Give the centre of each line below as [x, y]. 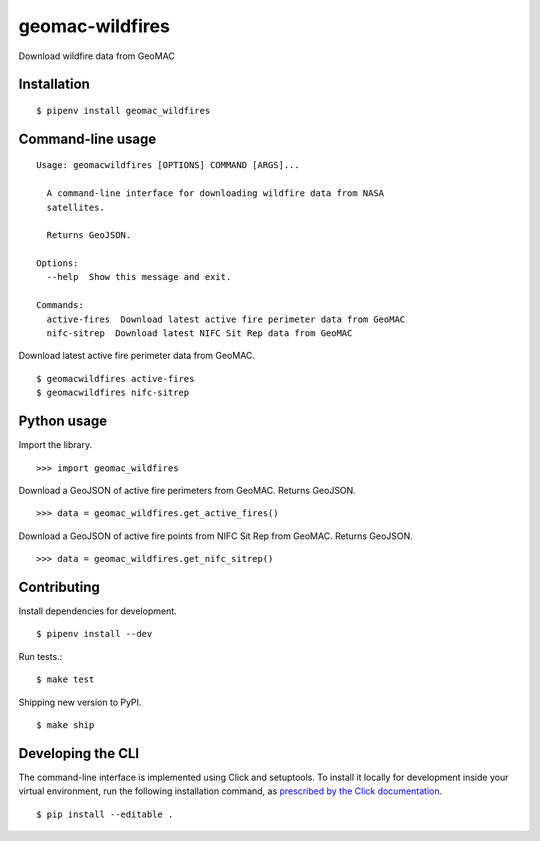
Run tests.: [40, 656]
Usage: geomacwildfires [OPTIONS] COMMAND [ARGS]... [168, 165]
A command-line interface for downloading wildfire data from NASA [215, 193]
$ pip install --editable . [105, 814]
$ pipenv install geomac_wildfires [123, 110]
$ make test [65, 679]
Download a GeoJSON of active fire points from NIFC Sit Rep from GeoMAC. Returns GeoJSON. [216, 536]
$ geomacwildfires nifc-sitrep [113, 393]
